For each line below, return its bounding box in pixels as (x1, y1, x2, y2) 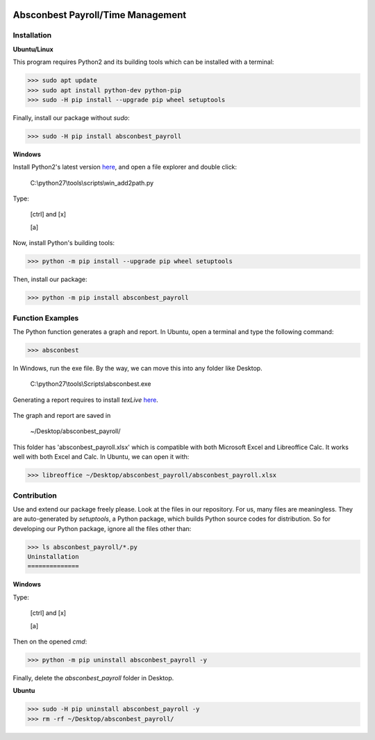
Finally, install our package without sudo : (12, 113, 130, 121)
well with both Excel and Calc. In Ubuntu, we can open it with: (12, 453, 190, 461)
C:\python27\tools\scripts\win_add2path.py (30, 178, 154, 187)
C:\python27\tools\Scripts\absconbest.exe (30, 380, 152, 388)
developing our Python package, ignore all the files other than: (12, 524, 192, 532)
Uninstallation (27, 553, 79, 561)
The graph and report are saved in (12, 412, 111, 420)
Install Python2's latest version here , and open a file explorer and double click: (12, 163, 237, 171)
